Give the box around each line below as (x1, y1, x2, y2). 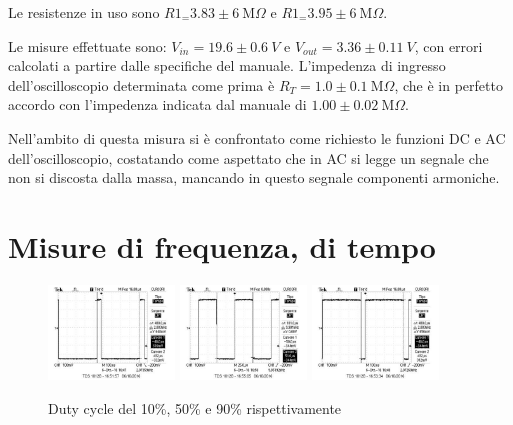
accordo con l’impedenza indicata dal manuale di (8, 94, 307, 115)
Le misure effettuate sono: (8, 35, 167, 56)
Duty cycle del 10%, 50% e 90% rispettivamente (48, 397, 342, 418)
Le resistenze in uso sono (8, 2, 160, 22)
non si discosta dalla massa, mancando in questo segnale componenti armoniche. (8, 167, 500, 188)
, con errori (414, 35, 483, 56)
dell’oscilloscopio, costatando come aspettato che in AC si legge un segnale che (8, 147, 489, 168)
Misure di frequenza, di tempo (8, 225, 436, 266)
